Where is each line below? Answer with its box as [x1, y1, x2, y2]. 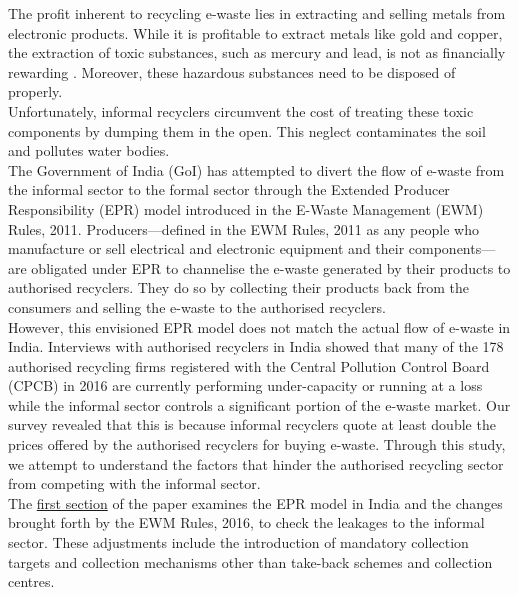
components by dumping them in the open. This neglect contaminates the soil [8, 120, 486, 141]
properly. [8, 81, 63, 102]
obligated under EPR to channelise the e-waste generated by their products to [31, 257, 511, 278]
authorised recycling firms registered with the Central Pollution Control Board [8, 355, 490, 376]
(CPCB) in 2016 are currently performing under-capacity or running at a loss [8, 375, 483, 396]
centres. [8, 571, 55, 592]
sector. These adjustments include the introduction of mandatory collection [8, 532, 469, 553]
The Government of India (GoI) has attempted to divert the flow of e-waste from [8, 159, 505, 180]
